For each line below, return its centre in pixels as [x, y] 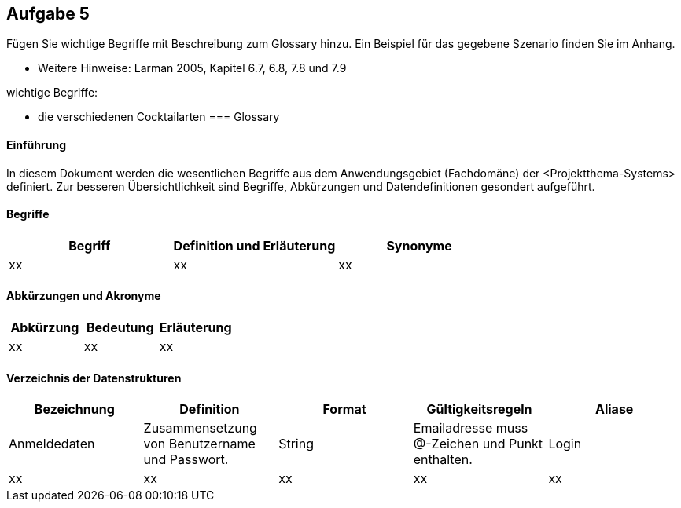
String [296, 444]
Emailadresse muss [471, 428]
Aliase [614, 409]
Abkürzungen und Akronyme [84, 296]
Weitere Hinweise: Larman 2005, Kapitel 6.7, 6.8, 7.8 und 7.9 [192, 68]
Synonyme [419, 245]
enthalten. [443, 460]
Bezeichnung [74, 409]
